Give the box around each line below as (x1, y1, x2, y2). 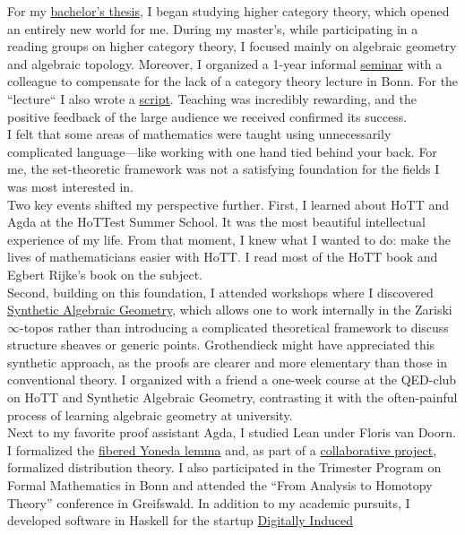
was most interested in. (7, 177, 134, 195)
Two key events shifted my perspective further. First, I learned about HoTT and (7, 194, 450, 213)
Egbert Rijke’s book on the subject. (7, 264, 202, 283)
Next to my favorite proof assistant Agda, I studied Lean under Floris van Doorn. (7, 423, 456, 442)
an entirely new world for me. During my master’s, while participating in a (7, 19, 418, 38)
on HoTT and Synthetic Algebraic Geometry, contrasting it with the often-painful (7, 388, 458, 407)
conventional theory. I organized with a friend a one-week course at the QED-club (7, 370, 457, 389)
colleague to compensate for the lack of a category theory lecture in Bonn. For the (7, 72, 459, 91)
